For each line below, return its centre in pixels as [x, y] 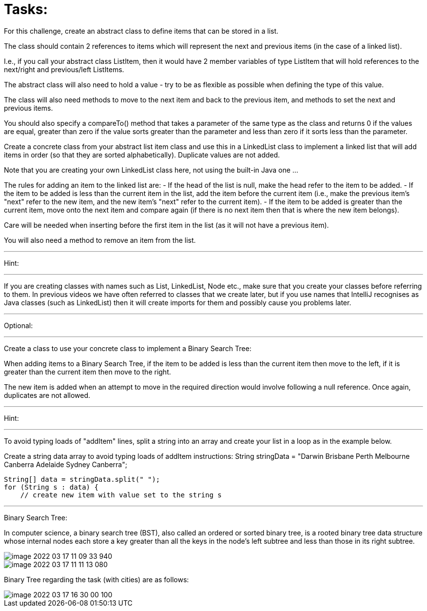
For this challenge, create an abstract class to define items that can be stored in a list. [141, 31]
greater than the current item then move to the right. [87, 372]
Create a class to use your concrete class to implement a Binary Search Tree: [128, 348]
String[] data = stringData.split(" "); [82, 479]
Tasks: [26, 9]
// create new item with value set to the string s [121, 495]
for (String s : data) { [51, 487]
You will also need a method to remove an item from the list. [100, 240]
